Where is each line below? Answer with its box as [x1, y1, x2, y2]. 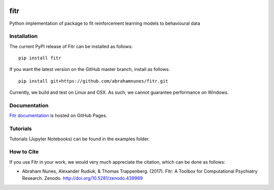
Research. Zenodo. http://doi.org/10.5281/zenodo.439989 [22, 175, 143, 181]
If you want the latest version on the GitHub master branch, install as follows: [9, 66, 170, 72]
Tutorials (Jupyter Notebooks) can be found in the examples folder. [9, 136, 150, 142]
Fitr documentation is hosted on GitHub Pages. [9, 112, 108, 119]
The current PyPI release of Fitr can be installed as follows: [9, 43, 133, 49]
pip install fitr [18, 55, 61, 61]
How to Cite [9, 148, 39, 156]
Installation [9, 33, 38, 40]
